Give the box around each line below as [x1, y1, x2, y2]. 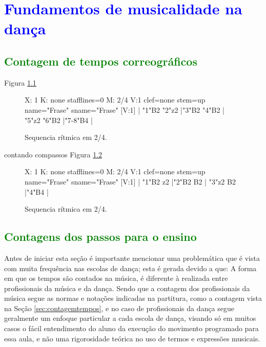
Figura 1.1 [4, 77, 36, 88]
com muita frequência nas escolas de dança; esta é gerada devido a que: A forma [4, 262, 257, 273]
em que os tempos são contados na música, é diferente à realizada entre [4, 273, 228, 283]
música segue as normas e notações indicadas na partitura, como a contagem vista [4, 293, 262, 303]
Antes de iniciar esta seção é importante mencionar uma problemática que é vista [4, 252, 260, 263]
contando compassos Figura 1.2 [4, 149, 103, 159]
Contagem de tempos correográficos [4, 53, 197, 69]
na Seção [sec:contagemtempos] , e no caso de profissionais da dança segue [4, 302, 234, 313]
